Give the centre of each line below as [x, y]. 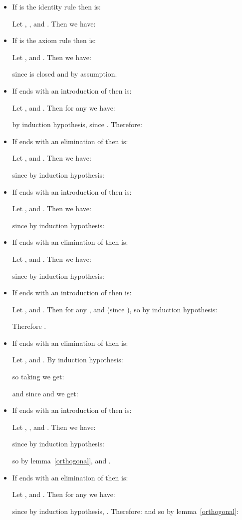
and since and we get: [45, 393]
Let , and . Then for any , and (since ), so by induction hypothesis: [115, 309]
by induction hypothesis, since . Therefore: [77, 124]
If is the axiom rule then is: [54, 40]
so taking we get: [38, 377]
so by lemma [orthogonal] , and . [61, 461]
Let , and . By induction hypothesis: [68, 360]
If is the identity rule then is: [56, 7]
